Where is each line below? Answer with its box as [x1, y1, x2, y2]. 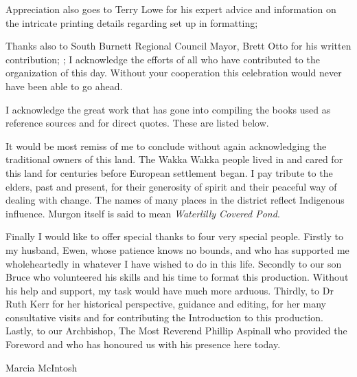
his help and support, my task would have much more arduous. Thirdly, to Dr [5, 283, 334, 297]
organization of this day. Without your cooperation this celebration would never [5, 65, 342, 80]
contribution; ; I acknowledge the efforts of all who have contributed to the [5, 52, 320, 66]
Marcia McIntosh [5, 360, 78, 374]
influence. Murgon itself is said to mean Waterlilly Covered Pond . [5, 206, 280, 220]
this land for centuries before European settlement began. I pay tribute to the [5, 165, 333, 180]
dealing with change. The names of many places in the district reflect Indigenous [5, 193, 345, 207]
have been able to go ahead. [5, 78, 123, 93]
